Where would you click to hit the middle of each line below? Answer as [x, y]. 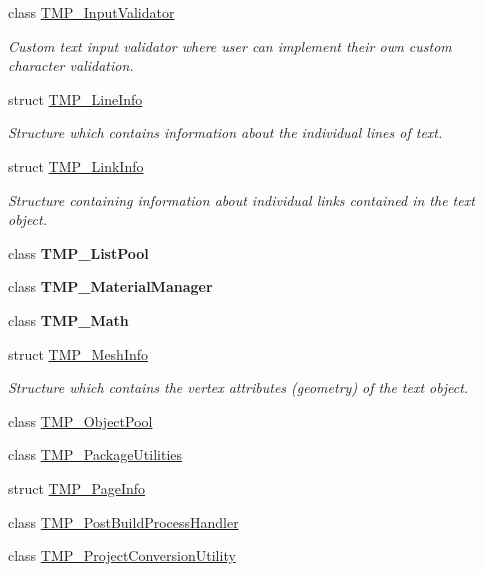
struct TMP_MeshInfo [78, 353]
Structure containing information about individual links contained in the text [241, 199]
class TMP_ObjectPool [80, 420]
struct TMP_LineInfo [75, 98]
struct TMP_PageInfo [77, 487]
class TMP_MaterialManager [110, 286]
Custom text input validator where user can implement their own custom [230, 45]
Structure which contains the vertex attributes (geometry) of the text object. [238, 387]
